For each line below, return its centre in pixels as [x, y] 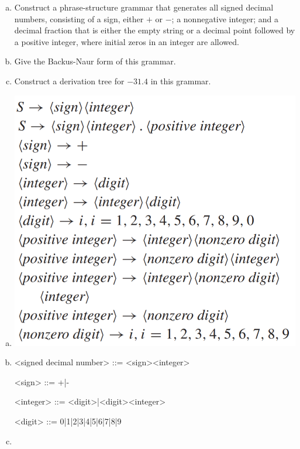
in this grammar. [181, 80]
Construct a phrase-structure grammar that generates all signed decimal [144, 7]
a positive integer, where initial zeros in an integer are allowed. [127, 41]
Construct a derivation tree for [69, 80]
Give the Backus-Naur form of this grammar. [95, 61]
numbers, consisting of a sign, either [79, 18]
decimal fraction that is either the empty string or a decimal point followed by [155, 30]
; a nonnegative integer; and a [225, 18]
